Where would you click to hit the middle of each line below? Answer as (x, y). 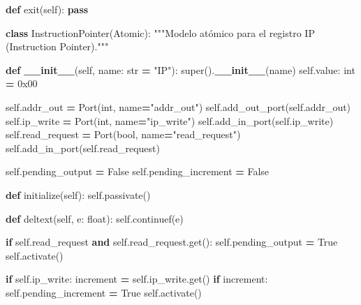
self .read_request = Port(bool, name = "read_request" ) (123, 134)
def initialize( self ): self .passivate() (78, 194)
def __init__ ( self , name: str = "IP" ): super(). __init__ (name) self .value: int (180, 69)
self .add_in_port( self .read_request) (83, 148)
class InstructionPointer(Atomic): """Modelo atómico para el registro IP (160, 32)
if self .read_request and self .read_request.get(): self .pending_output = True (172, 242)
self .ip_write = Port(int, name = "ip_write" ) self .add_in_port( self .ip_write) (170, 120)
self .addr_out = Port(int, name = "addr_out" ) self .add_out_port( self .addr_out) (178, 106)
